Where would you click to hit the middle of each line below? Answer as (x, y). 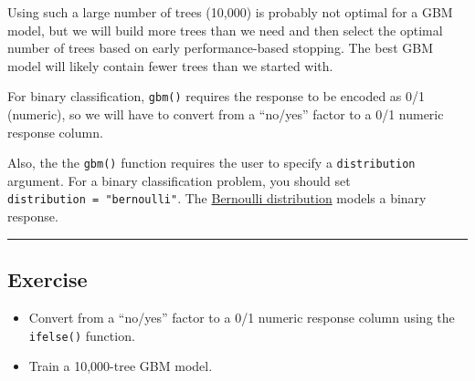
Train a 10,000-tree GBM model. (121, 366)
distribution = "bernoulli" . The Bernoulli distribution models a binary (217, 198)
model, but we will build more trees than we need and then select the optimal (225, 30)
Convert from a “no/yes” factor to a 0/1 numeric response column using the (242, 317)
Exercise (47, 279)
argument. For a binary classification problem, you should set (179, 180)
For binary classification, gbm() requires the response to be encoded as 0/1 (216, 96)
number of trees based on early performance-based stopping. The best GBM (220, 48)
